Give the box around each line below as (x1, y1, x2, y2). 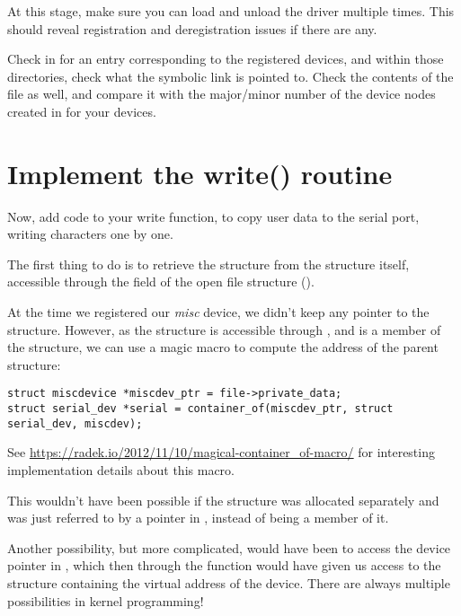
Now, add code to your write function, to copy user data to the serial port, (7, 207, 420, 225)
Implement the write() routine (7, 154, 393, 191)
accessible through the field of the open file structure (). (7, 272, 315, 291)
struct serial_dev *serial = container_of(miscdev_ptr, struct (7, 402, 394, 416)
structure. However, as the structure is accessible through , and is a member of (7, 320, 441, 339)
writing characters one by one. (7, 224, 173, 243)
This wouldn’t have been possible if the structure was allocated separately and (7, 490, 439, 509)
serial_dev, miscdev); (7, 417, 143, 430)
